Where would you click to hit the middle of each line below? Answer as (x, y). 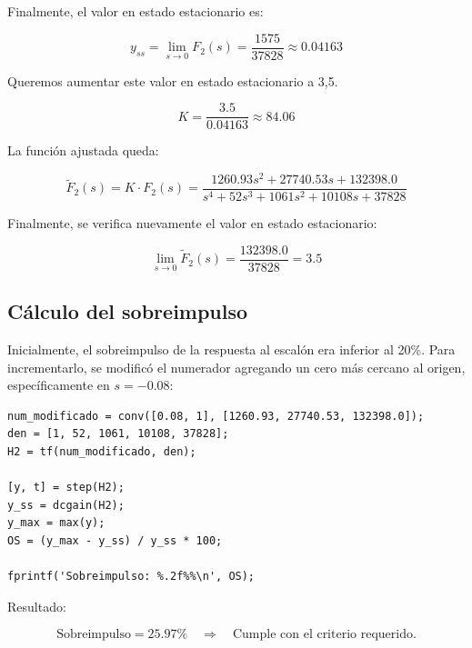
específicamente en (59, 385)
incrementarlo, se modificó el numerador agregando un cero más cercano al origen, (236, 367)
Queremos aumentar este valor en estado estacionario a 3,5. (173, 80)
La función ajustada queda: (83, 150)
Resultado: (37, 606)
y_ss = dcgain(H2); (66, 505)
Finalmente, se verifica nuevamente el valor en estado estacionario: (192, 223)
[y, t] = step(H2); (66, 488)
